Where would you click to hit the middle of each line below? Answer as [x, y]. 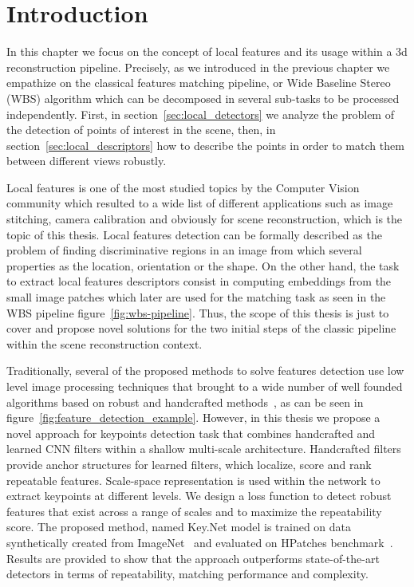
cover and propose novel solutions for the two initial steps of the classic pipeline [201, 328]
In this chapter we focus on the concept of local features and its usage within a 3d [207, 51]
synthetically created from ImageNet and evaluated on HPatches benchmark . [200, 542]
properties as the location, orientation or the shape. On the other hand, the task [203, 265]
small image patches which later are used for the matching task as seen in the [196, 297]
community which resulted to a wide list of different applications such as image [200, 203]
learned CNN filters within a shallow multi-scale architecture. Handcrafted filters [204, 449]
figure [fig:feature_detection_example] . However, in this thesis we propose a [193, 418]
